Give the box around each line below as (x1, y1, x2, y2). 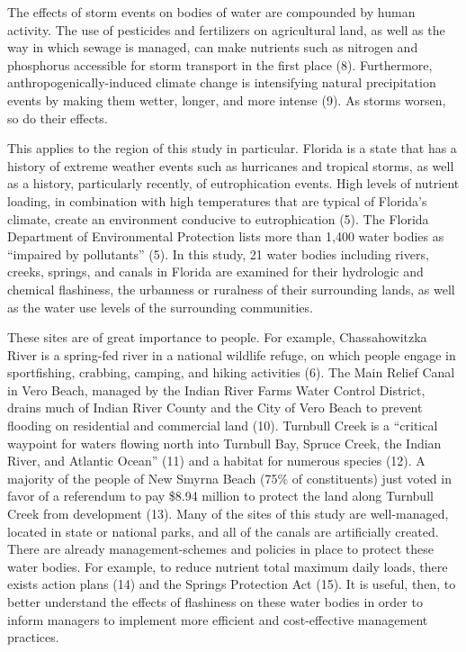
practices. (7, 628, 59, 647)
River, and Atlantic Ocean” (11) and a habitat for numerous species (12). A (7, 451, 426, 470)
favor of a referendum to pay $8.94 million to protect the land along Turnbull (7, 486, 434, 505)
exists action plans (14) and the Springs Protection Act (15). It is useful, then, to (7, 575, 456, 593)
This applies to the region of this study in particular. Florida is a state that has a (7, 139, 457, 158)
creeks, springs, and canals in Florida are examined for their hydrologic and (7, 262, 424, 281)
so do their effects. (7, 108, 108, 127)
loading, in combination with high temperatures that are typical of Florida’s (7, 191, 427, 210)
